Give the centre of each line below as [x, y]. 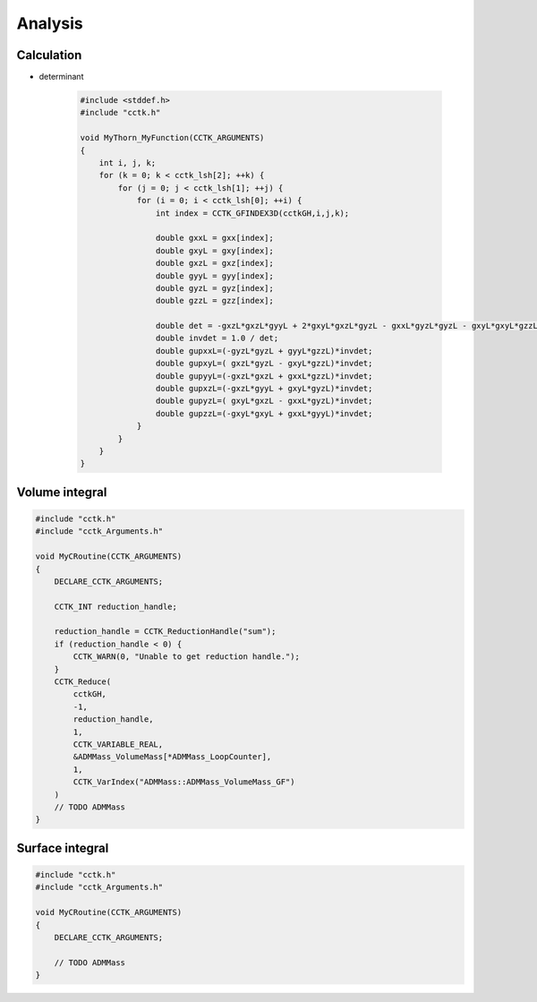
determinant [61, 77]
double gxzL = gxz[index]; [215, 263]
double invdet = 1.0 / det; [217, 338]
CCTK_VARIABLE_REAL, [118, 745]
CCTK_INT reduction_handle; [116, 606]
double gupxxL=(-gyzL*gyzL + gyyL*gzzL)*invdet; [264, 351]
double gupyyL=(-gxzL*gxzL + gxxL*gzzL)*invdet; [264, 376]
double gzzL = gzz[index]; [215, 301]
